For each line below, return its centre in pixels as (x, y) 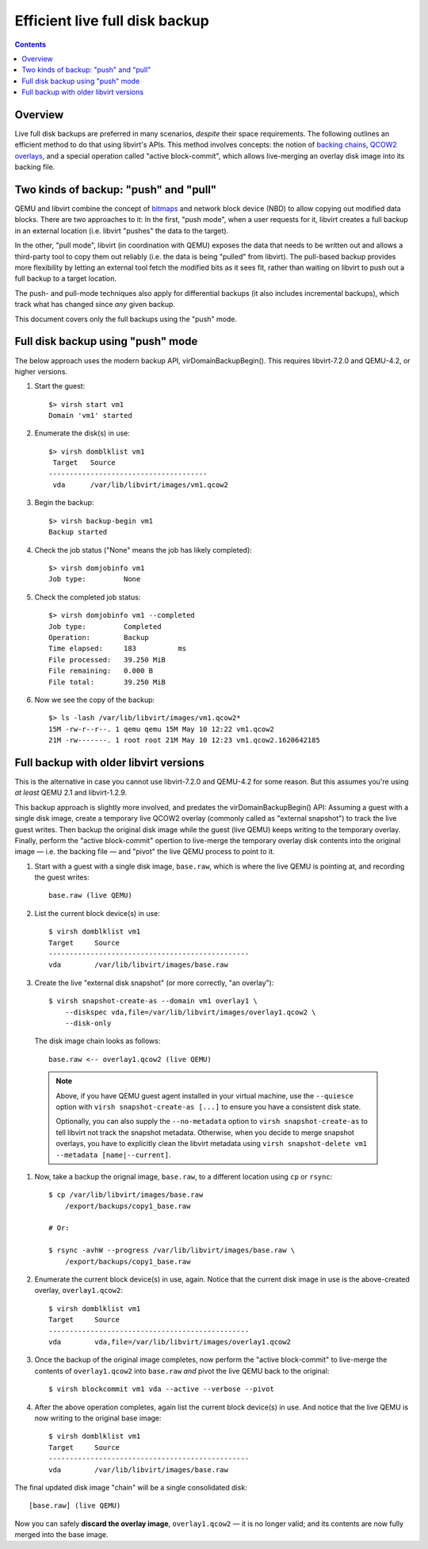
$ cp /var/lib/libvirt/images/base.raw (126, 1195)
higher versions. (41, 371)
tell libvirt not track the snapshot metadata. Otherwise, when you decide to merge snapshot (205, 1132)
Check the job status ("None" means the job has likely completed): (143, 550)
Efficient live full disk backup (112, 21)
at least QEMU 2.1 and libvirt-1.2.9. (71, 792)
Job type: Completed (105, 626)
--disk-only (88, 1023)
